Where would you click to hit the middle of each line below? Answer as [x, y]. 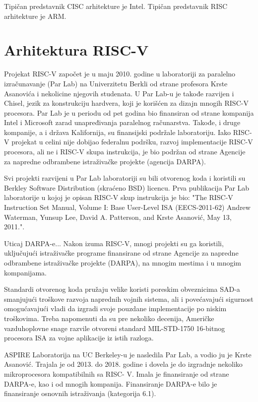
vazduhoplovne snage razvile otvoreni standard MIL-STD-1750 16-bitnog [115, 328]
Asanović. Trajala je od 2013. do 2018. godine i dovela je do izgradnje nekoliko [123, 364]
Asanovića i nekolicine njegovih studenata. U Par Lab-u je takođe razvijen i [119, 93]
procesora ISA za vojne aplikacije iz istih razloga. [79, 338]
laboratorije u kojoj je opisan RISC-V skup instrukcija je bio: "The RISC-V [119, 197]
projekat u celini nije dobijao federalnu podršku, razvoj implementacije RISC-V [132, 142]
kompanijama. [25, 272]
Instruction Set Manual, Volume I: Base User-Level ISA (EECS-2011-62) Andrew [127, 207]
